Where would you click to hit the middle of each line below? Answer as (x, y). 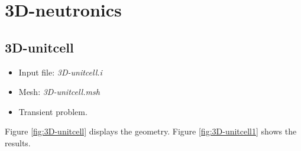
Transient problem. (53, 111)
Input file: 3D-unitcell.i (60, 72)
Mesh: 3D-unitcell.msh (59, 92)
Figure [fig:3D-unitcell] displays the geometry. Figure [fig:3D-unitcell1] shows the (151, 131)
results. (18, 142)
